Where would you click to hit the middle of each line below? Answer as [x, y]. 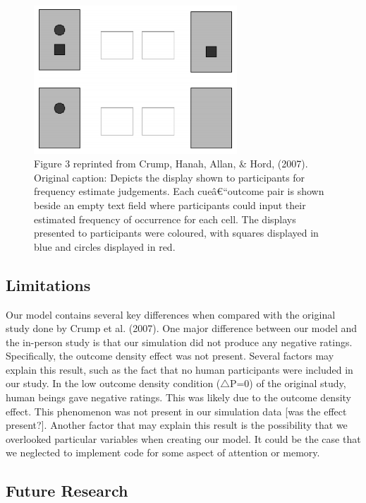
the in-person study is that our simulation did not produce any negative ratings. [179, 342]
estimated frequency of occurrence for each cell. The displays [165, 219]
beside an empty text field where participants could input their [170, 205]
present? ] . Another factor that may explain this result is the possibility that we [177, 425]
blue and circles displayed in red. [105, 246]
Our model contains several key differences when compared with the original [171, 314]
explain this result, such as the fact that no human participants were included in [179, 369]
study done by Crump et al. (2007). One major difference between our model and [182, 328]
